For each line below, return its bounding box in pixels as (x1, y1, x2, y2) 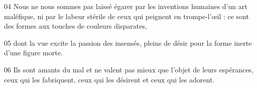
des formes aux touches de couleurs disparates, (4, 21, 147, 31)
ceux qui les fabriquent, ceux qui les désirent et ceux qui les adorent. (4, 74, 215, 84)
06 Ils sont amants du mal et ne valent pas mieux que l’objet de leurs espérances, (4, 64, 253, 74)
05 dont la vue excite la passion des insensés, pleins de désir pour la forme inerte (4, 37, 252, 48)
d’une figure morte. (4, 47, 63, 58)
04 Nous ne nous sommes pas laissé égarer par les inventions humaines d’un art (4, 1, 247, 11)
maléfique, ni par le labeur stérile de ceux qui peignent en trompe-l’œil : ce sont (4, 11, 249, 21)
